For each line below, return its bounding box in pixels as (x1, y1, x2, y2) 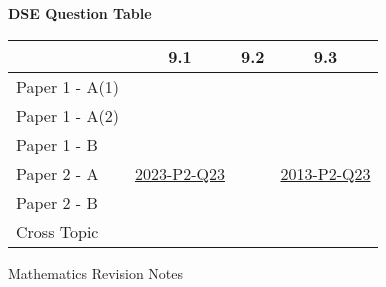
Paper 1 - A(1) (16, 74, 119, 98)
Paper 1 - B (16, 132, 98, 156)
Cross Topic (16, 219, 99, 243)
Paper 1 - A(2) (16, 103, 119, 127)
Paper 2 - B (16, 190, 98, 214)
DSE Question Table (8, 3, 152, 23)
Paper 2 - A (16, 161, 99, 185)
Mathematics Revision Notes (8, 262, 184, 283)
